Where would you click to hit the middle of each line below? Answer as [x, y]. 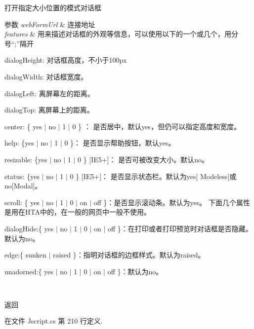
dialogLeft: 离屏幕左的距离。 [49, 93]
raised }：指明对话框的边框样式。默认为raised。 [129, 255]
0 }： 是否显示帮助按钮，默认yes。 [120, 143]
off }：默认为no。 [135, 271]
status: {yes [22, 176]
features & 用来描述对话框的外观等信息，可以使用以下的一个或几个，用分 [121, 34]
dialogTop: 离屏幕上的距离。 [49, 110]
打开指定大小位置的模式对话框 [53, 7]
